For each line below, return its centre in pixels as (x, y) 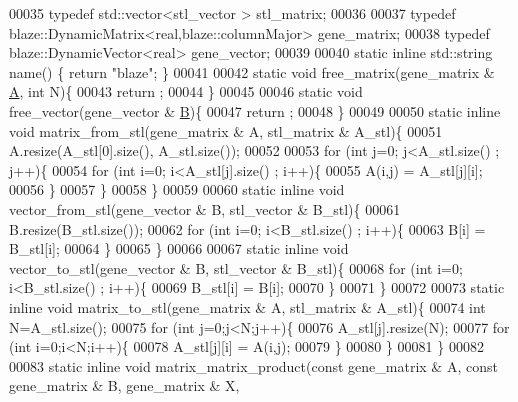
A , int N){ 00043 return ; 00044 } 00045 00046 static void (186, 91)
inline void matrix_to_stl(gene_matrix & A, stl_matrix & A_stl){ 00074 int (247, 306)
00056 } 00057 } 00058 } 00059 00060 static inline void (177, 189)
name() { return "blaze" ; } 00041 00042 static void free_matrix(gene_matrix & (252, 71)
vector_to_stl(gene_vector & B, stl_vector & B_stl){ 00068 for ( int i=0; (236, 267)
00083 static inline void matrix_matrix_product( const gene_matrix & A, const (253, 365)
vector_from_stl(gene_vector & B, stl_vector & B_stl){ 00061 (205, 208)
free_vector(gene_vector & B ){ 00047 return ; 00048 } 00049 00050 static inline (255, 110)
